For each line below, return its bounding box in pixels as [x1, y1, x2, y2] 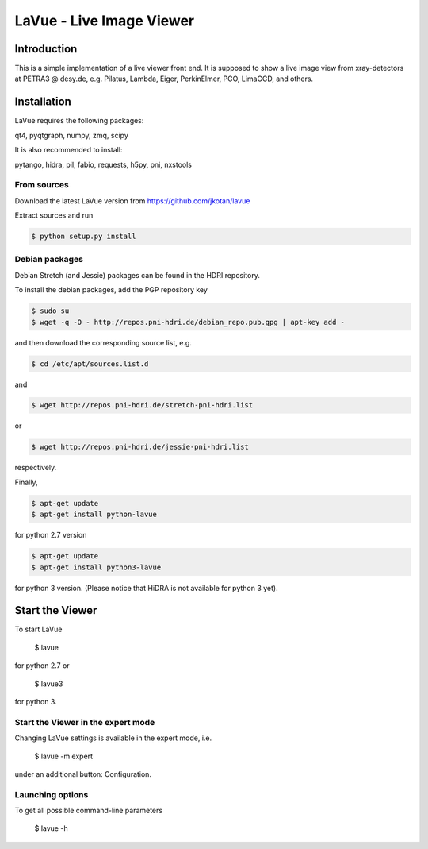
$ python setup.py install [31, 232, 136, 241]
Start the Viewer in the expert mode [14, 716, 155, 727]
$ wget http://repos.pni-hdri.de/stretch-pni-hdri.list [31, 401, 254, 410]
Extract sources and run [14, 210, 94, 220]
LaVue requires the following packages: [14, 116, 144, 125]
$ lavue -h [34, 824, 68, 833]
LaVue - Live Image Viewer [14, 12, 195, 29]
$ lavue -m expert [34, 751, 94, 761]
